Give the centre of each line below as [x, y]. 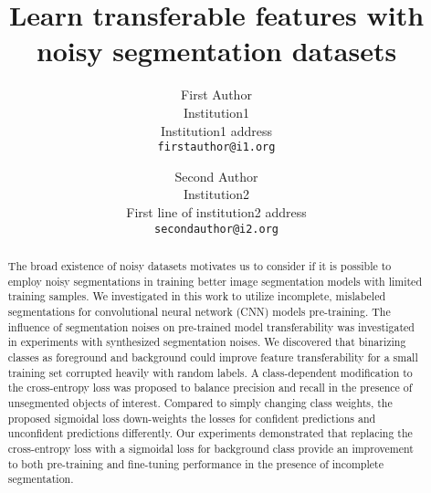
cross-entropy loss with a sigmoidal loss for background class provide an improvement [210, 448]
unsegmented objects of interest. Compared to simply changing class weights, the [200, 402]
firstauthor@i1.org [216, 147]
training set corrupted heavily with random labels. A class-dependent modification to [210, 372]
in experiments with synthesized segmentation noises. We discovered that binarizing [207, 342]
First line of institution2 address [216, 211]
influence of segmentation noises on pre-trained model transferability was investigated [211, 326]
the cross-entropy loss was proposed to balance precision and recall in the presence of [210, 388]
